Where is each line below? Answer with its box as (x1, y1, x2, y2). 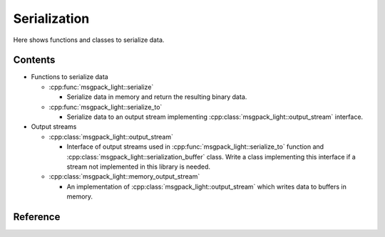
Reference (13, 211, 61, 223)
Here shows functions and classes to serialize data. (13, 36, 165, 44)
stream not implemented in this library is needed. (66, 162, 210, 171)
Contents (13, 54, 56, 66)
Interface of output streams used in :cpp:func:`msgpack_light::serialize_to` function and (66, 142, 324, 151)
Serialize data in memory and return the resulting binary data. (66, 93, 247, 101)
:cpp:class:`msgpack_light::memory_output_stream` (48, 172, 200, 181)
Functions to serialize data (31, 73, 108, 81)
